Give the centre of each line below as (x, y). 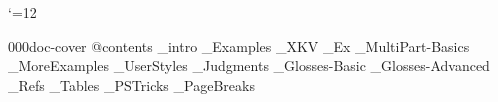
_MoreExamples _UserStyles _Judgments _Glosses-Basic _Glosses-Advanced (249, 65)
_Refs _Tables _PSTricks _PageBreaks (131, 84)
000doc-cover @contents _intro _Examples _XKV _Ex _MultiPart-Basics (239, 45)
